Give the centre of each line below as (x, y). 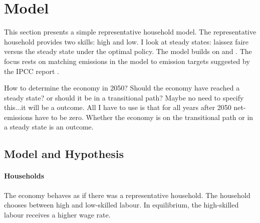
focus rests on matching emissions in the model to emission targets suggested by (127, 61)
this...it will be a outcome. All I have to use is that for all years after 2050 (118, 107)
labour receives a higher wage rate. (57, 214)
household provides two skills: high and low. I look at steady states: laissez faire (126, 41)
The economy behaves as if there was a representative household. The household (127, 195)
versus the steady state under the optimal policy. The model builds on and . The (128, 51)
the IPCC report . (32, 71)
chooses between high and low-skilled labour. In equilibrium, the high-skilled (121, 205)
